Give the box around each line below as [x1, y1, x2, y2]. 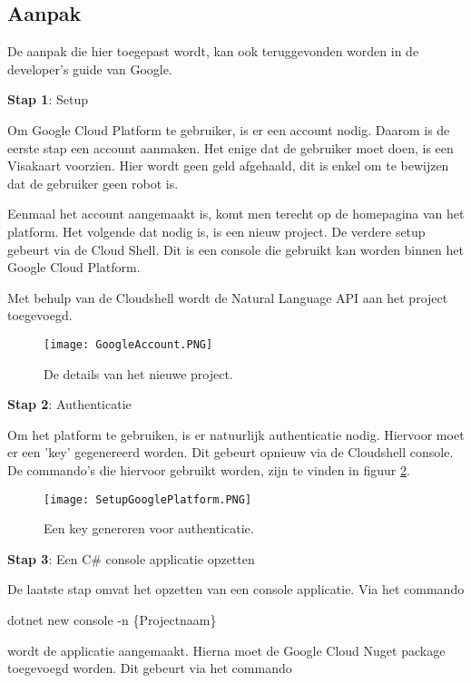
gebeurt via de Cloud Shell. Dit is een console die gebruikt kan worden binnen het [7, 239, 464, 259]
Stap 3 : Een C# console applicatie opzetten [7, 549, 255, 568]
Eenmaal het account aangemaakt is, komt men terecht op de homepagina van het [7, 204, 465, 223]
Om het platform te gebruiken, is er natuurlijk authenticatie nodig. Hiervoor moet [7, 424, 465, 444]
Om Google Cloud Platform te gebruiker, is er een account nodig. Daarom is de [7, 120, 450, 139]
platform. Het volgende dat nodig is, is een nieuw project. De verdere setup [7, 221, 426, 240]
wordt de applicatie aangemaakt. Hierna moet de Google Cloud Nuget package [7, 640, 446, 659]
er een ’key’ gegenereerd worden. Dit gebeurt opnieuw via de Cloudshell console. [7, 443, 454, 462]
